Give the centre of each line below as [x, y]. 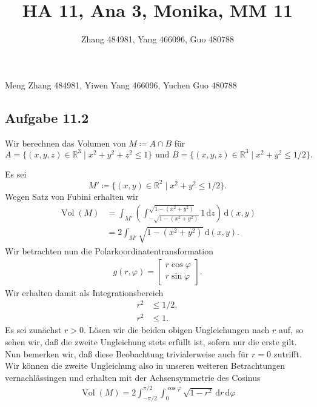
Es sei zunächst [33, 330]
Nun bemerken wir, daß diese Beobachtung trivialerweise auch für [127, 353]
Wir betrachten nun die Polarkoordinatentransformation [109, 250]
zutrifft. [288, 353]
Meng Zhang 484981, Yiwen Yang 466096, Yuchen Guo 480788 [121, 84]
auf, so [291, 330]
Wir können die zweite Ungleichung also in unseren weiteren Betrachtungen [145, 366]
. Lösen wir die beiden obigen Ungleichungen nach [177, 330]
